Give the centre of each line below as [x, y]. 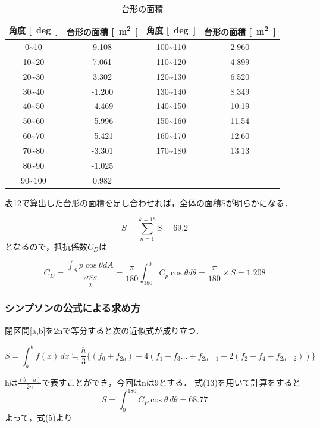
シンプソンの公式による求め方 [73, 308]
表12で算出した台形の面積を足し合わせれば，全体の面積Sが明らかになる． [149, 202]
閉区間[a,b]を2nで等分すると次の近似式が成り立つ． [104, 330]
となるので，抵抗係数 [46, 246]
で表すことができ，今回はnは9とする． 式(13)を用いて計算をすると [171, 382]
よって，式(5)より [39, 418]
